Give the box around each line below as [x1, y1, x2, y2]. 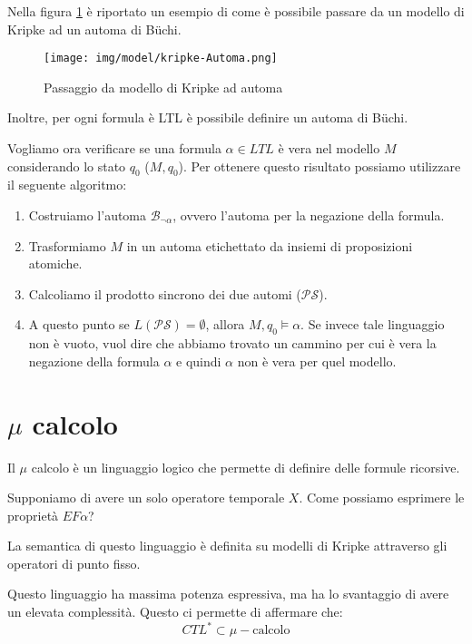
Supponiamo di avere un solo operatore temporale [7, 488, 285, 507]
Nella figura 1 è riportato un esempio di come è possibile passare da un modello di [7, 2, 465, 20]
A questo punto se [28, 315, 130, 334]
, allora [205, 315, 245, 334]
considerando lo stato [7, 156, 126, 175]
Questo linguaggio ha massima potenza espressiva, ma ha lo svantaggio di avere [7, 584, 449, 603]
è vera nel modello [278, 139, 380, 158]
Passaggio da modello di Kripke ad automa [44, 77, 283, 96]
